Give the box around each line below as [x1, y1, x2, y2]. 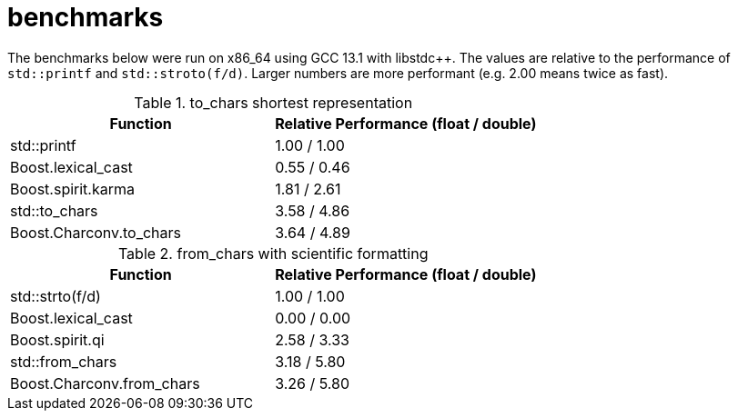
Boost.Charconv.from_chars [10, 373, 200, 393]
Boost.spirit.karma [10, 179, 135, 198]
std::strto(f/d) [10, 286, 101, 305]
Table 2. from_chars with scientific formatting [117, 244, 429, 263]
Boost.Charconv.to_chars [10, 223, 182, 242]
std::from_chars [10, 352, 117, 371]
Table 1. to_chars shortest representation [134, 93, 413, 112]
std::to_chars [10, 201, 98, 220]
